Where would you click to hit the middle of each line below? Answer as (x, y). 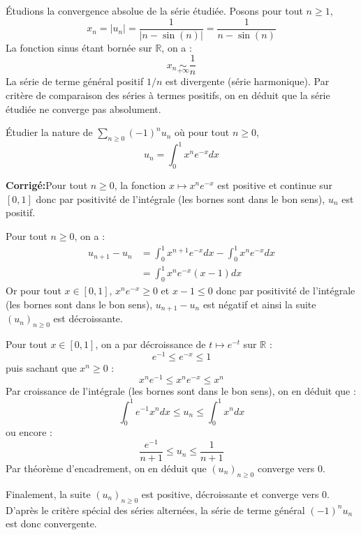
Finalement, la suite (48, 493)
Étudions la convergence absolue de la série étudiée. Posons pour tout (154, 10)
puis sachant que (41, 367)
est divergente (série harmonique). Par (247, 81)
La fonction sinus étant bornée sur (79, 47)
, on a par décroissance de (150, 344)
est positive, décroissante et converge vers (230, 493)
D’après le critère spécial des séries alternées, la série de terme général (155, 510)
